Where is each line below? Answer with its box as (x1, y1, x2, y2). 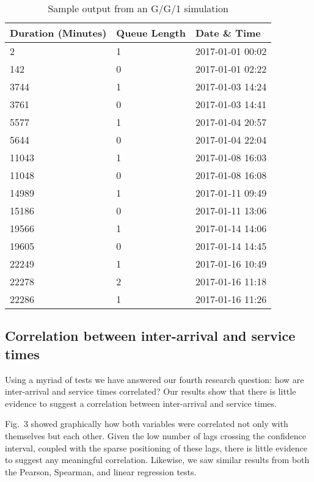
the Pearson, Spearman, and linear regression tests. (5, 465, 197, 478)
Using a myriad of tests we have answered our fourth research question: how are (5, 373, 304, 385)
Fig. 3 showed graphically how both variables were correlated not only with (5, 417, 288, 430)
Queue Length (116, 26, 186, 40)
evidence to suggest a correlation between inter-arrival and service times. (5, 396, 277, 409)
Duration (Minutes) (10, 26, 107, 40)
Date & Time (195, 26, 261, 40)
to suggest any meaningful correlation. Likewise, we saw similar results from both (5, 453, 310, 466)
